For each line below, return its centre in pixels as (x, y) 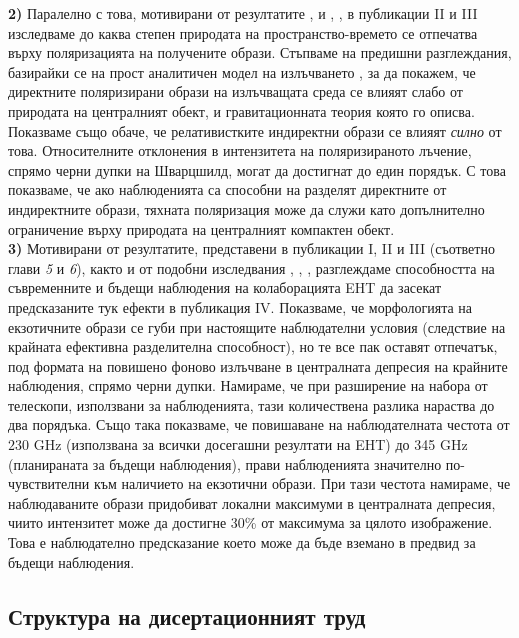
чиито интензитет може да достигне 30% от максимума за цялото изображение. (250, 522)
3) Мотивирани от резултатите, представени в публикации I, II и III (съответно (251, 248)
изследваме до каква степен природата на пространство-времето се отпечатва (243, 32)
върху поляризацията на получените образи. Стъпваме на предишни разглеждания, (260, 52)
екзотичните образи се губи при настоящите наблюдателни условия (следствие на (257, 326)
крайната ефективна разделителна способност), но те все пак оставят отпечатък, (253, 346)
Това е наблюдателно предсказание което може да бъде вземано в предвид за (242, 542)
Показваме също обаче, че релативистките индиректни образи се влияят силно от (255, 130)
